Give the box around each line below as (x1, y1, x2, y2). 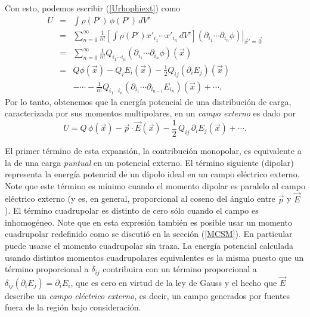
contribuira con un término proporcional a (103, 263, 257, 275)
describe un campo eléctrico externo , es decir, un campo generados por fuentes (5, 289, 290, 301)
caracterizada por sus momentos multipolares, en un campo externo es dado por (5, 107, 296, 119)
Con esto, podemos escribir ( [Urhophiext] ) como (5, 2, 181, 14)
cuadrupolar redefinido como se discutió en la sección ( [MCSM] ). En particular (5, 227, 293, 240)
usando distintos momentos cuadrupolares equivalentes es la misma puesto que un (5, 251, 304, 263)
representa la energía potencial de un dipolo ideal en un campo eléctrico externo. (5, 168, 300, 180)
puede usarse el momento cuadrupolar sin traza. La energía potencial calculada (5, 239, 294, 251)
